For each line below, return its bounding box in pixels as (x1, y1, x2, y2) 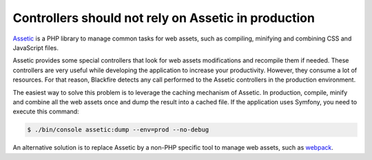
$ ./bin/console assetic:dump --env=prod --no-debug (27, 126, 209, 134)
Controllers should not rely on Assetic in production (12, 10, 315, 25)
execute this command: (12, 107, 79, 116)
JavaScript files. (12, 43, 59, 52)
